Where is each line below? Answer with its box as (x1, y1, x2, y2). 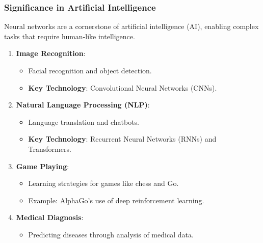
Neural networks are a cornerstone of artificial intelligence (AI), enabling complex (4, 21, 259, 32)
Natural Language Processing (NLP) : (16, 99, 150, 110)
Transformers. (28, 143, 71, 154)
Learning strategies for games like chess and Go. (28, 178, 179, 188)
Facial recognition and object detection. (28, 65, 152, 75)
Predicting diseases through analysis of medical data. (28, 229, 194, 239)
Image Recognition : (16, 48, 86, 59)
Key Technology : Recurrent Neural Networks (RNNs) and (28, 133, 217, 144)
